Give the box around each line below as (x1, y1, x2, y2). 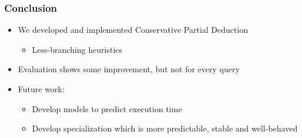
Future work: (18, 83, 65, 95)
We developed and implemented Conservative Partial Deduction (18, 23, 249, 36)
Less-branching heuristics (32, 43, 123, 55)
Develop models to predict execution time (32, 102, 182, 115)
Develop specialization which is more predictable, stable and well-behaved (32, 122, 298, 134)
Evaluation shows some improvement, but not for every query (18, 63, 240, 75)
